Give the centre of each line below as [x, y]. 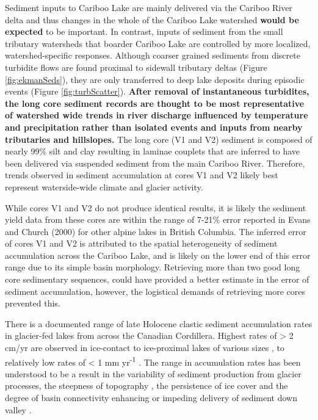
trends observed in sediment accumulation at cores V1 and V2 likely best [142, 175]
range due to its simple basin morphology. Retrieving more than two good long [153, 267]
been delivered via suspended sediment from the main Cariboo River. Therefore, [155, 163]
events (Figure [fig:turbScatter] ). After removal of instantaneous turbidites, [157, 91]
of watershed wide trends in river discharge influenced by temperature [157, 115]
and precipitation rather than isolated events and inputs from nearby [154, 127]
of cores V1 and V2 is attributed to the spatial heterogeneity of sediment [141, 243]
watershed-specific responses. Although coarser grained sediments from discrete [153, 55]
